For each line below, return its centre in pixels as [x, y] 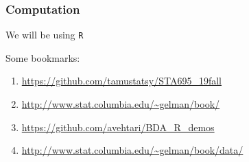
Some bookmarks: [43, 57]
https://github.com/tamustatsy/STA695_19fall [121, 81]
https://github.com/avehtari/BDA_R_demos [118, 127]
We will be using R [45, 35]
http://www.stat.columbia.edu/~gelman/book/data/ [132, 150]
